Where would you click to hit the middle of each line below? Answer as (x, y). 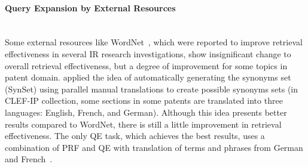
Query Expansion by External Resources (90, 7)
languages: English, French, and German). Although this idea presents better (146, 112)
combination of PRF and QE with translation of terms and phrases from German (154, 147)
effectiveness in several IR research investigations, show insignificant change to (148, 53)
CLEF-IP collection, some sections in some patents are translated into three (144, 100)
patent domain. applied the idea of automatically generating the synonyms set (148, 77)
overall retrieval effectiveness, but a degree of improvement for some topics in (146, 65)
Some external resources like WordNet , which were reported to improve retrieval (154, 42)
